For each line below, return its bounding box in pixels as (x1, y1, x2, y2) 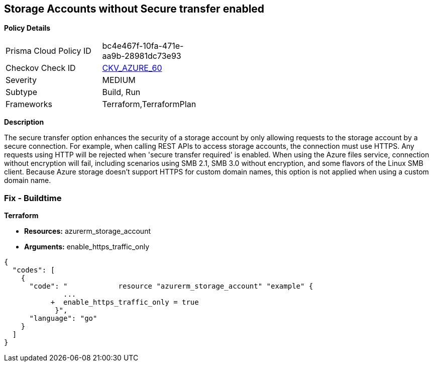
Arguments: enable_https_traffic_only (24, 242, 150, 251)
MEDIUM (102, 75, 136, 85)
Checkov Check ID (6, 63, 76, 73)
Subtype (6, 87, 38, 98)
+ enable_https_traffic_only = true (50, 298, 199, 307)
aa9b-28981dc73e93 (102, 51, 181, 61)
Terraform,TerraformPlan (102, 99, 196, 110)
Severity (6, 75, 37, 85)
